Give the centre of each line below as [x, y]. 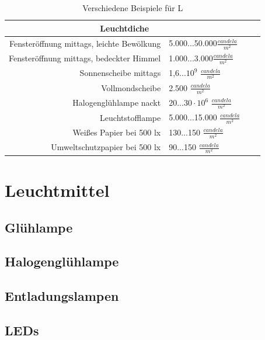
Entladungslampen [62, 296]
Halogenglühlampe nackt [117, 103]
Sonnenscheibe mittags [120, 73]
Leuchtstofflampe [130, 117]
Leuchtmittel [57, 190]
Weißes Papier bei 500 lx [117, 132]
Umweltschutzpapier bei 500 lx [106, 147]
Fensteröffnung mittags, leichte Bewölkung [85, 43]
